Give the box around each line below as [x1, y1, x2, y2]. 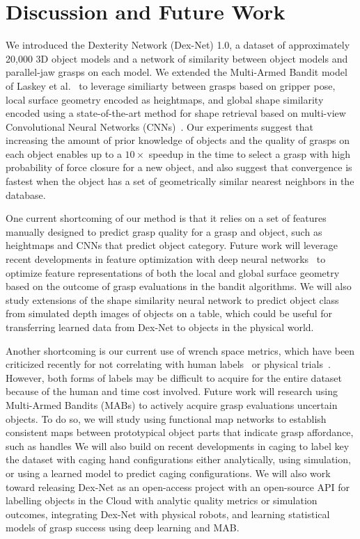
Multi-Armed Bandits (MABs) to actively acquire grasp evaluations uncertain [6, 397, 338, 412]
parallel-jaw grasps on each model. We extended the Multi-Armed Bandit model [6, 65, 347, 79]
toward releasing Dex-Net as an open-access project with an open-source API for [6, 479, 350, 494]
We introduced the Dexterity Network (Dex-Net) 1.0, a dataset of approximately [6, 38, 350, 52]
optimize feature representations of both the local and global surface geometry [6, 265, 340, 280]
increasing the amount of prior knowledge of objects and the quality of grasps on [6, 133, 350, 147]
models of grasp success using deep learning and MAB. [6, 520, 240, 535]
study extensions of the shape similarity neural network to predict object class [6, 292, 339, 307]
